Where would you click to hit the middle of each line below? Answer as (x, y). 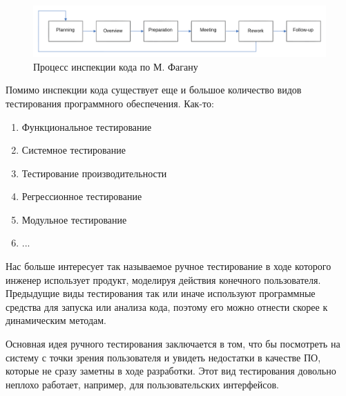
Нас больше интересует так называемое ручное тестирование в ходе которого (169, 266)
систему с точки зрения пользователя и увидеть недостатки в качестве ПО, (163, 357)
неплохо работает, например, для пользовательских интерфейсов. (142, 384)
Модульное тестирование (74, 219)
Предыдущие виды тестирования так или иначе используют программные (161, 293)
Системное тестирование (74, 150)
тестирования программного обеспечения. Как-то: (110, 103)
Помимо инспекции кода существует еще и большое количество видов (154, 90)
